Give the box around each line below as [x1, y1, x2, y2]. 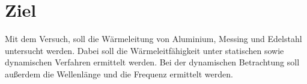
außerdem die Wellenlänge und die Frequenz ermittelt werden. [5, 67, 233, 80]
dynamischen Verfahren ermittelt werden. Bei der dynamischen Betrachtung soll [5, 56, 300, 68]
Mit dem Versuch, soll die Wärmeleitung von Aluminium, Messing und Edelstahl [5, 32, 302, 45]
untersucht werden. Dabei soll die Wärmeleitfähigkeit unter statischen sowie [5, 44, 284, 56]
